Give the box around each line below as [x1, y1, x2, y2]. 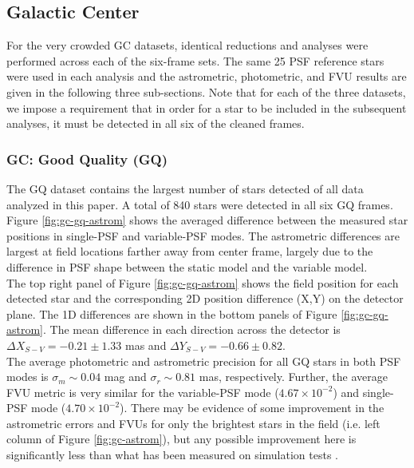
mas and [125, 336, 167, 353]
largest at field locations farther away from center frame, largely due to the [6, 243, 373, 260]
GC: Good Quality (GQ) [6, 149, 168, 169]
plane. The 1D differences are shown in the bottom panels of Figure [6, 305, 337, 322]
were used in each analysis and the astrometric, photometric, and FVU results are [6, 68, 407, 85]
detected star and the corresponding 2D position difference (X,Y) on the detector [6, 290, 404, 307]
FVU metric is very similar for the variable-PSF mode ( [6, 383, 279, 400]
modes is [6, 368, 49, 385]
